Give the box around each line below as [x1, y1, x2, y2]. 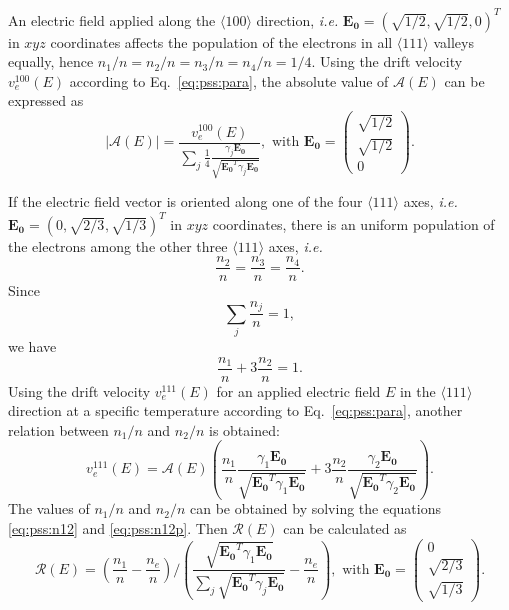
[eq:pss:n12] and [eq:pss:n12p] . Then [8, 518, 228, 539]
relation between [8, 419, 109, 440]
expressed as [8, 90, 84, 111]
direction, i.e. [256, 9, 339, 30]
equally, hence [8, 51, 94, 72]
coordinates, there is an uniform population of [212, 213, 495, 234]
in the [399, 380, 436, 401]
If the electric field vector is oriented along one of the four [8, 191, 363, 212]
